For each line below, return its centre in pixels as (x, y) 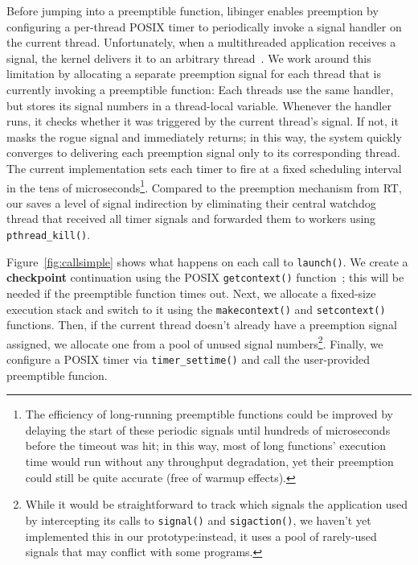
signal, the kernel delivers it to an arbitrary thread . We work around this (189, 58)
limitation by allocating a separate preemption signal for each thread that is (194, 74)
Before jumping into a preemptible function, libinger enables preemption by (193, 10)
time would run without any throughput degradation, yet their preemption (209, 462)
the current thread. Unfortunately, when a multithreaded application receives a (201, 42)
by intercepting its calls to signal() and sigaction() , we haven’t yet (198, 520)
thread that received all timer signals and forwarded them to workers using (191, 219)
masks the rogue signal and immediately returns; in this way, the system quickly (204, 136)
